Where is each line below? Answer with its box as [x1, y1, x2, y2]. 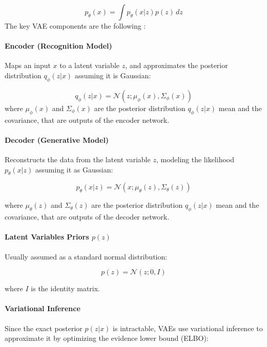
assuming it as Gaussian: [35, 164, 113, 175]
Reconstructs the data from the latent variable [5, 154, 151, 164]
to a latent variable [59, 60, 119, 71]
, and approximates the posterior [125, 60, 228, 71]
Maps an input [5, 60, 51, 71]
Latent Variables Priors [5, 231, 89, 242]
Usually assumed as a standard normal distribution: [5, 251, 168, 262]
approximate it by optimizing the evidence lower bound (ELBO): [5, 333, 209, 343]
